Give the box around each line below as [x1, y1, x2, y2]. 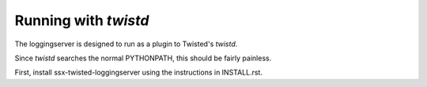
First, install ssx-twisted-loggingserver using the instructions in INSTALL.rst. [14, 67, 263, 78]
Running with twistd [14, 12, 149, 29]
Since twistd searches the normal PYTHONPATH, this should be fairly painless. [14, 53, 272, 63]
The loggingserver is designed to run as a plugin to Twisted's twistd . [14, 39, 238, 49]
